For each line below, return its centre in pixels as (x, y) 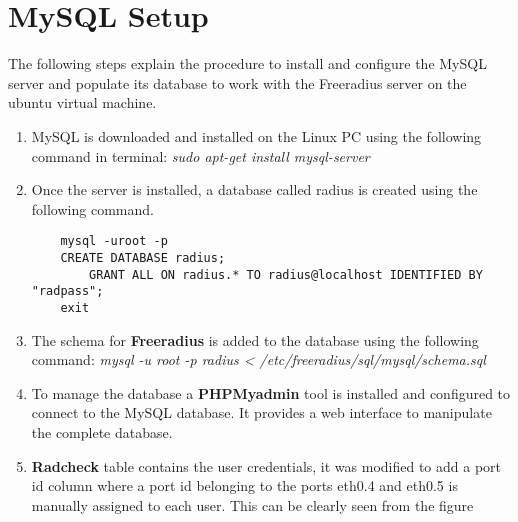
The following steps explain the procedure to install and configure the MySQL (247, 63)
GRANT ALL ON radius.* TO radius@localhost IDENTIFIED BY (286, 274)
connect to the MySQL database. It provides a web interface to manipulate (261, 412)
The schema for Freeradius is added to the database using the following (255, 339)
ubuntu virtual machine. (82, 102)
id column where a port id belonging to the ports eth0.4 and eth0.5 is (244, 485)
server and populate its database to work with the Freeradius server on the (237, 82)
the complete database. (102, 431)
